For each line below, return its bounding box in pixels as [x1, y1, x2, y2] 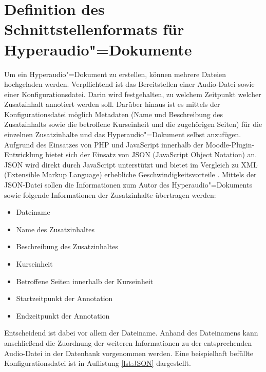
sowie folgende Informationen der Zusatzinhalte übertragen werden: [4, 189, 216, 200]
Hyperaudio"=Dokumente [4, 39, 192, 60]
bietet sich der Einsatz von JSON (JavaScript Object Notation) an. [45, 149, 257, 160]
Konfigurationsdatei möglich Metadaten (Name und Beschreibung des [4, 108, 223, 119]
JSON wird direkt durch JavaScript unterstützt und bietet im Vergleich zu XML [4, 159, 258, 170]
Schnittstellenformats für [4, 18, 184, 40]
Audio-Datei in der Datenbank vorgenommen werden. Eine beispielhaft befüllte [4, 347, 253, 358]
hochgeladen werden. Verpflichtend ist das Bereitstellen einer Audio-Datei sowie [4, 79, 255, 89]
